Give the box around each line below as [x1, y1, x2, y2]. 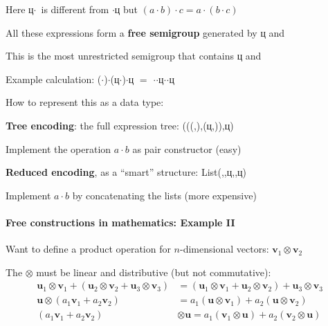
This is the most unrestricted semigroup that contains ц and [6, 48, 262, 63]
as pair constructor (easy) [132, 141, 242, 156]
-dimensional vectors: [180, 242, 269, 256]
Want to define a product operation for [6, 242, 171, 256]
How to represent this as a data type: [6, 95, 164, 109]
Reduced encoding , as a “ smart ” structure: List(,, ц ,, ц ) [6, 165, 247, 179]
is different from [41, 2, 109, 16]
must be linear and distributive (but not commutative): [36, 264, 271, 279]
